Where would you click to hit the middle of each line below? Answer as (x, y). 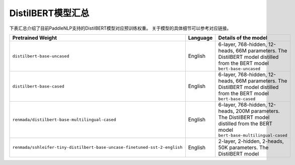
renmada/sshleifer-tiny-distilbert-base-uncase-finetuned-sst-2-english (97, 148)
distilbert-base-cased (39, 86)
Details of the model (243, 38)
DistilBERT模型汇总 (49, 13)
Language (200, 38)
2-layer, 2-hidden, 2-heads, (251, 141)
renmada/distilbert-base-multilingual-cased (64, 119)
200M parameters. (258, 111)
